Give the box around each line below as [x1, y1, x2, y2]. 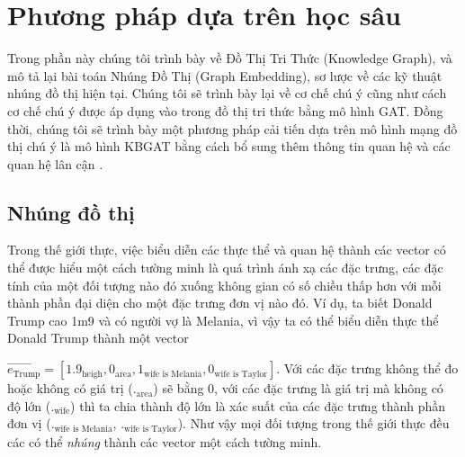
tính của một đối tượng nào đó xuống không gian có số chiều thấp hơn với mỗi [7, 275, 442, 294]
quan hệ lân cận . [7, 154, 103, 173]
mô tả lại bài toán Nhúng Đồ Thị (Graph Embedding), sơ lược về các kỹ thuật [7, 66, 443, 85]
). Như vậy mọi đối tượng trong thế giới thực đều [177, 414, 450, 433]
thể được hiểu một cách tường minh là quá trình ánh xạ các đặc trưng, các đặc [7, 258, 443, 277]
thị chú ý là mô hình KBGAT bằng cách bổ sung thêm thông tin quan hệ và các [7, 137, 451, 156]
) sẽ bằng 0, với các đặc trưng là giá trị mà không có [153, 379, 443, 398]
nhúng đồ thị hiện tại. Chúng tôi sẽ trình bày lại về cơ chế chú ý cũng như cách [7, 84, 447, 103]
